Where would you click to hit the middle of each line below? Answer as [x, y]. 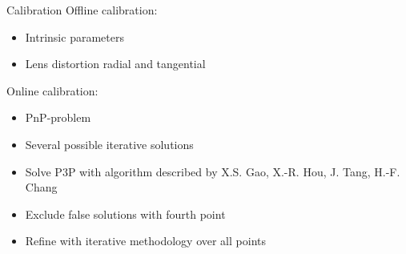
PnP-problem [58, 117]
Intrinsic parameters [74, 36]
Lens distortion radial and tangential [115, 64]
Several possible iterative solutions [109, 144]
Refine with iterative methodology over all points [145, 241]
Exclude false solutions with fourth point [125, 214]
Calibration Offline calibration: [82, 10]
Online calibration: [52, 90]
